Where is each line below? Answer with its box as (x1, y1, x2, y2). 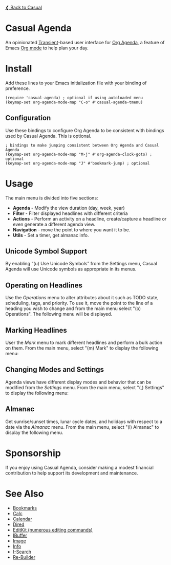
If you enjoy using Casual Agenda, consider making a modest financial (5, 464, 154, 470)
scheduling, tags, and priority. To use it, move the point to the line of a (5, 300, 153, 306)
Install (5, 63, 32, 75)
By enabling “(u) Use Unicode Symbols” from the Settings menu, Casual (5, 261, 157, 267)
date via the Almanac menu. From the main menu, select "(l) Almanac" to (5, 424, 159, 430)
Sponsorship (5, 447, 61, 459)
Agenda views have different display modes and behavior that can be (5, 379, 152, 385)
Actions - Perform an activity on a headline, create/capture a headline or (12, 215, 167, 222)
